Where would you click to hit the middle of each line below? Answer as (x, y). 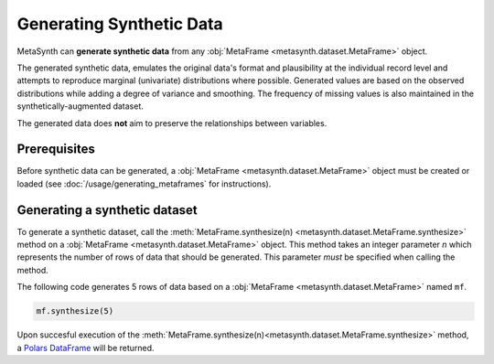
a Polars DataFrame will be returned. (86, 348)
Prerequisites (56, 150)
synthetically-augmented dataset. (80, 106)
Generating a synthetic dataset (107, 210)
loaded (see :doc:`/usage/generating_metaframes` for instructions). (144, 184)
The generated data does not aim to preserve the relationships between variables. (172, 123)
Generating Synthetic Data (120, 24)
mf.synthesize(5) (75, 311)
